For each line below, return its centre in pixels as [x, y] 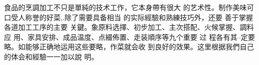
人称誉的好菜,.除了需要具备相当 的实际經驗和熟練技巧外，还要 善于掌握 [136, 17]
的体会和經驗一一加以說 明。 [51, 56]
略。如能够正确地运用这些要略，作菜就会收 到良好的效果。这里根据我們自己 [129, 47]
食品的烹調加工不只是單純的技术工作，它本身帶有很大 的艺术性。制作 [118, 7]
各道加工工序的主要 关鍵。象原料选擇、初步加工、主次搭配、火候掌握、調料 [129, 27]
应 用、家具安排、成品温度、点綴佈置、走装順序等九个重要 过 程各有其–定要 [129, 37]
